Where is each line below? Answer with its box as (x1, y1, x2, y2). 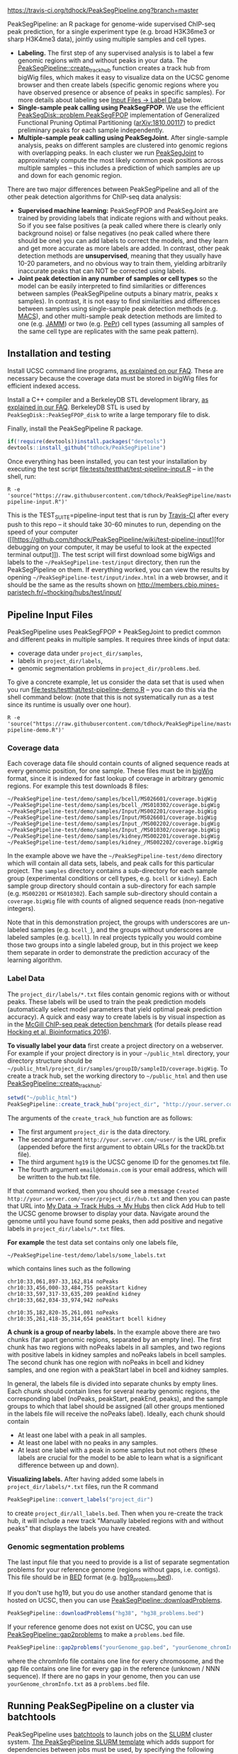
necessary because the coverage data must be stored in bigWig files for (7, 374, 218, 382)
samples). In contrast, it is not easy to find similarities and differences (17, 296, 221, 305)
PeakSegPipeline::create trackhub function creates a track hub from (17, 64, 210, 74)
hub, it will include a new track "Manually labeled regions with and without (7, 1516, 224, 1525)
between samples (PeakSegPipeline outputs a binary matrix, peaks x (17, 289, 218, 298)
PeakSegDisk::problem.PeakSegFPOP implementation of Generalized (17, 110, 220, 119)
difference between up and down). (17, 1461, 119, 1470)
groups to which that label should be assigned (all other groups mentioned (7, 1402, 225, 1411)
